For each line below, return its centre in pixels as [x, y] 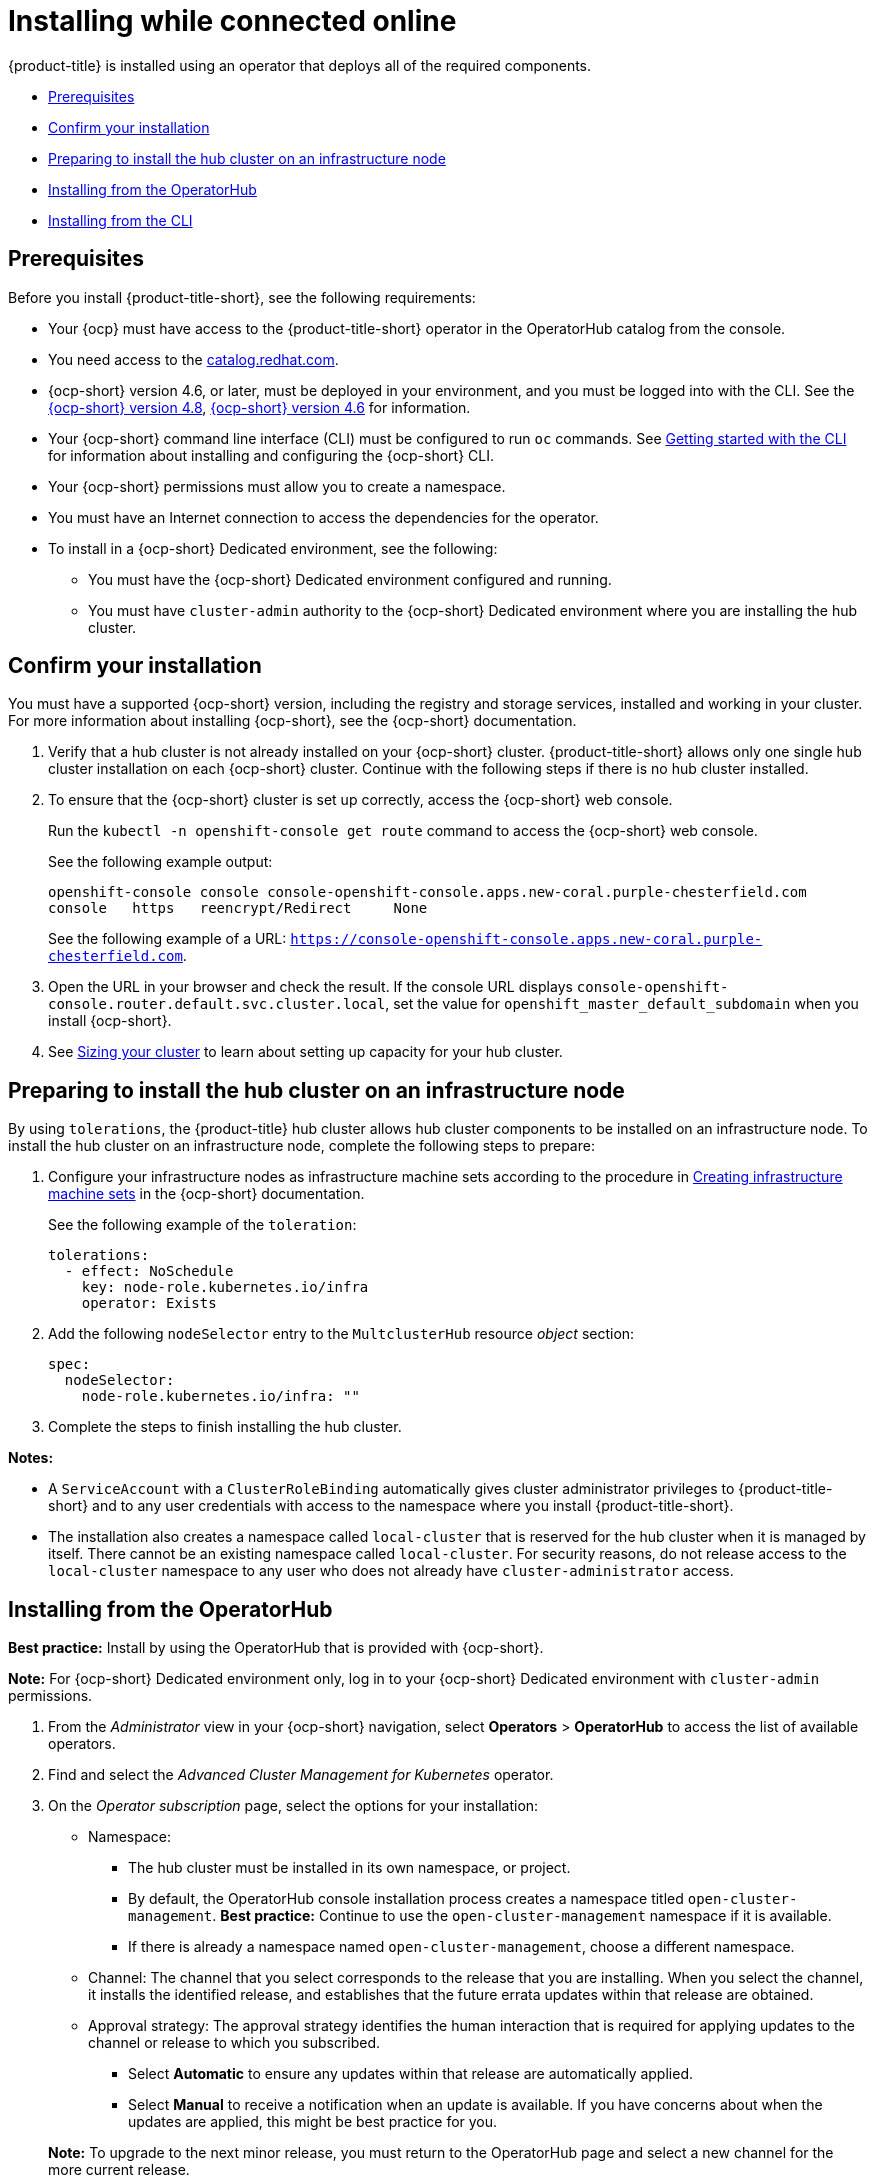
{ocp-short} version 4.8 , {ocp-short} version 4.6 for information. [259, 407]
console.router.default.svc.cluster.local [217, 1004]
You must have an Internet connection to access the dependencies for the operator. [323, 517]
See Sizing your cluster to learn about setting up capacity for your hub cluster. [305, 1052]
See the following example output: [160, 862]
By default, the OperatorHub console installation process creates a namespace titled [406, 1899]
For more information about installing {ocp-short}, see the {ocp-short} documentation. [292, 721]
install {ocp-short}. [110, 1021]
